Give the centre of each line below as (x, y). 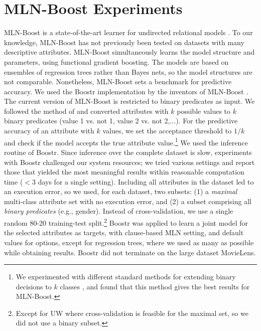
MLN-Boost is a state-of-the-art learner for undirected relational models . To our (128, 32)
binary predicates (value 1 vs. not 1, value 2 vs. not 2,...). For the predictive (121, 121)
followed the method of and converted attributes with (86, 111)
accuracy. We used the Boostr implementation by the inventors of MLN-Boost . (126, 91)
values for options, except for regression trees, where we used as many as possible (129, 242)
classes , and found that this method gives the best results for (155, 286)
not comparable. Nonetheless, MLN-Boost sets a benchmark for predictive (118, 81)
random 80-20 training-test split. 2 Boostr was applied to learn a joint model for (126, 222)
